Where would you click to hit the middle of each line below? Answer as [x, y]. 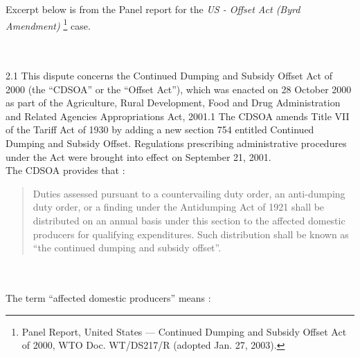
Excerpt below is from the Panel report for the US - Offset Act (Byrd [153, 9]
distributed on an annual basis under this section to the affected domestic [189, 220]
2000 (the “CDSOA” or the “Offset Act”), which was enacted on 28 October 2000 [179, 89]
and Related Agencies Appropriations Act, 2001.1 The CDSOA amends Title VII [178, 116]
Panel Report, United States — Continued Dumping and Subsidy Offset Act [184, 331]
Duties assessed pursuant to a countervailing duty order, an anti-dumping [189, 193]
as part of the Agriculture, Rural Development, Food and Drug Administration [173, 103]
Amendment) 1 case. [48, 24]
